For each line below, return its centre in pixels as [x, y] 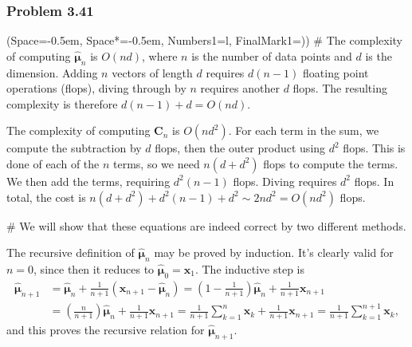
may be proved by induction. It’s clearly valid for [274, 252]
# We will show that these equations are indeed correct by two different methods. [206, 225]
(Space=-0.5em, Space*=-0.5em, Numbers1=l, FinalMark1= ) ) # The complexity [204, 40]
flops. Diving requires [285, 181]
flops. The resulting [340, 88]
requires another [240, 88]
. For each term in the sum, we [304, 130]
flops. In [374, 181]
